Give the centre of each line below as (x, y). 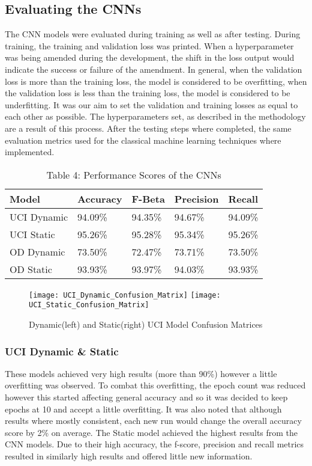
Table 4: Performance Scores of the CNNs (134, 174)
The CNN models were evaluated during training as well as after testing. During (153, 34)
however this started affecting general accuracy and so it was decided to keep (146, 397)
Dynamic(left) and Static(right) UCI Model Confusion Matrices (146, 324)
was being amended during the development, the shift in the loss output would (150, 57)
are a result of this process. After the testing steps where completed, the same (148, 128)
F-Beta (148, 198)
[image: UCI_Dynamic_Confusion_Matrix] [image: (125, 295)
